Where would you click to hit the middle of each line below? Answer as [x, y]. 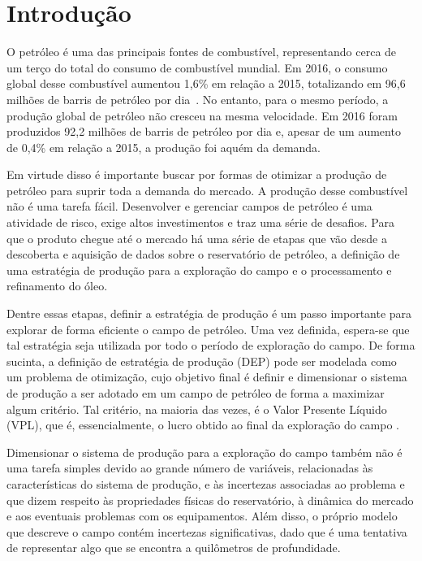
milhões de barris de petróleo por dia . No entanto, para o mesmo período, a [198, 99]
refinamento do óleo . [57, 286]
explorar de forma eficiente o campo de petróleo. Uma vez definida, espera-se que [208, 329]
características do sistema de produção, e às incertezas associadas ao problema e [206, 483]
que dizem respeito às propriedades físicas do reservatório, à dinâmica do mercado [210, 500]
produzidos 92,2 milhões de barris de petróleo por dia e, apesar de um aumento [204, 131]
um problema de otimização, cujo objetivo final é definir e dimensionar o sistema [207, 377]
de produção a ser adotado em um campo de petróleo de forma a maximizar [196, 393]
